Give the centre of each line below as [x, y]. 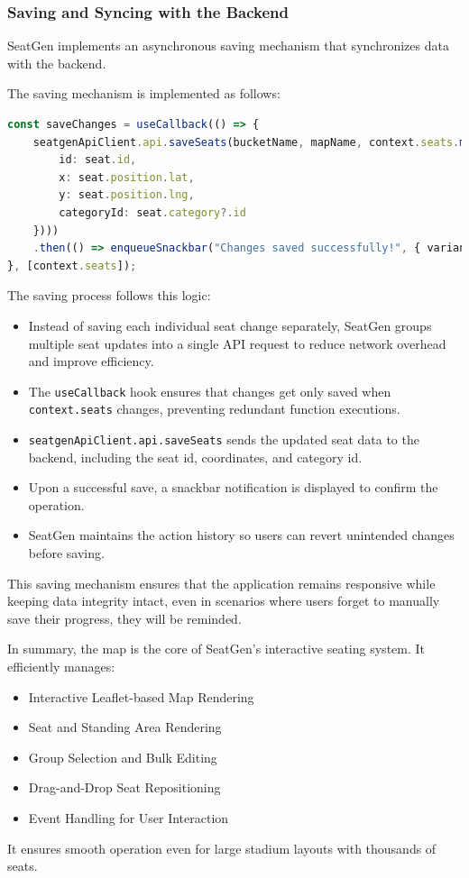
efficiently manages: [61, 667]
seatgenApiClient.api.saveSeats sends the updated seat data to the [224, 439]
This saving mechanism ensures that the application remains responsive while [221, 583]
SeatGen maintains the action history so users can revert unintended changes [241, 535]
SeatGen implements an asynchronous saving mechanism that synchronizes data [228, 46]
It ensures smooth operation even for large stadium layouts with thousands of [222, 848]
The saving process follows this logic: [109, 295]
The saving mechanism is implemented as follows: [144, 93]
